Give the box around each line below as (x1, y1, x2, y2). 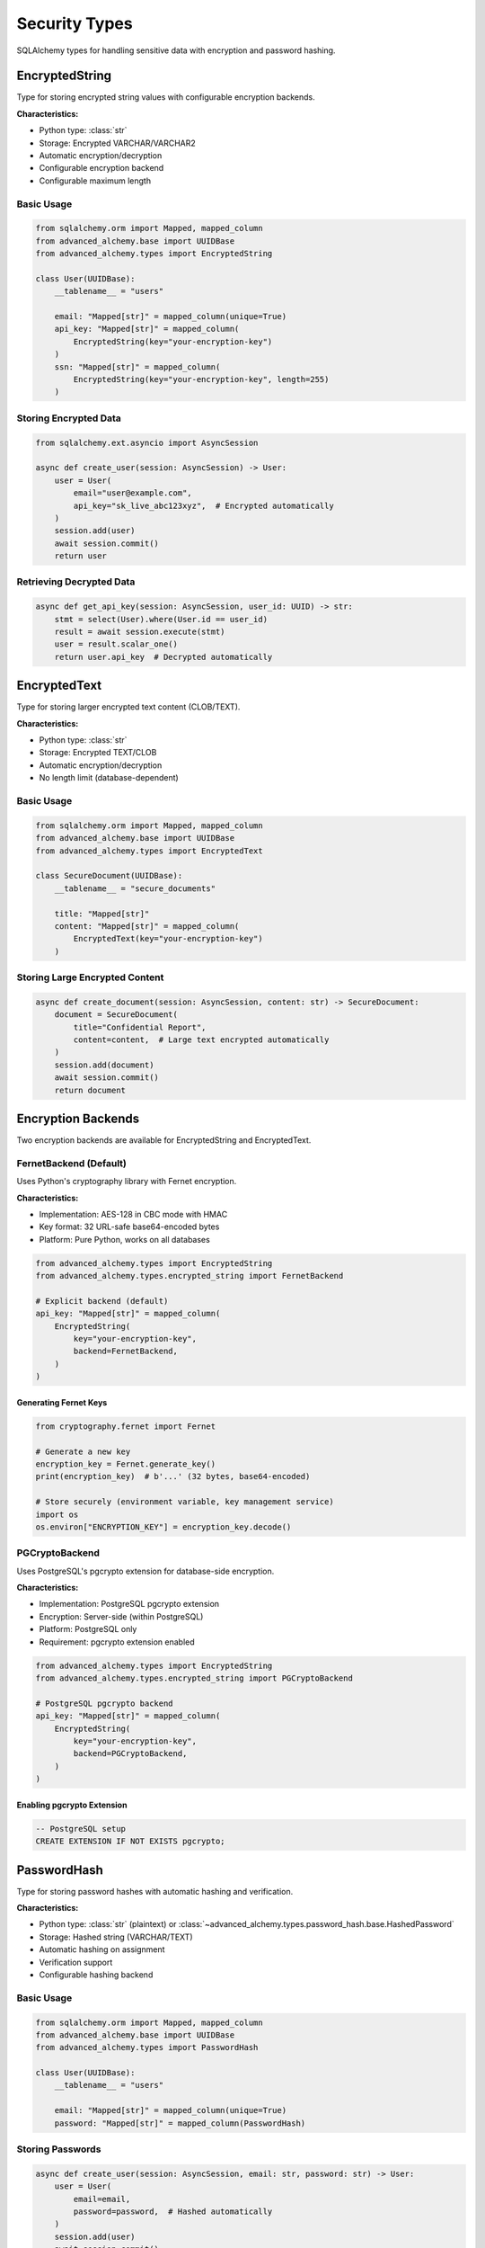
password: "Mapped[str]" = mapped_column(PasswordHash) (54, 2118, 306, 2128)
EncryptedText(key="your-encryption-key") (73, 933, 264, 944)
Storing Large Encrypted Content (16, 971, 164, 984)
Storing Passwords (16, 2143, 101, 2155)
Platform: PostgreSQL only (39, 1624, 137, 1635)
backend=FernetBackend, (73, 1346, 179, 1357)
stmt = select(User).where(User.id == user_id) (54, 614, 269, 624)
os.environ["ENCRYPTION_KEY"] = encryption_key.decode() (35, 1521, 292, 1532)
